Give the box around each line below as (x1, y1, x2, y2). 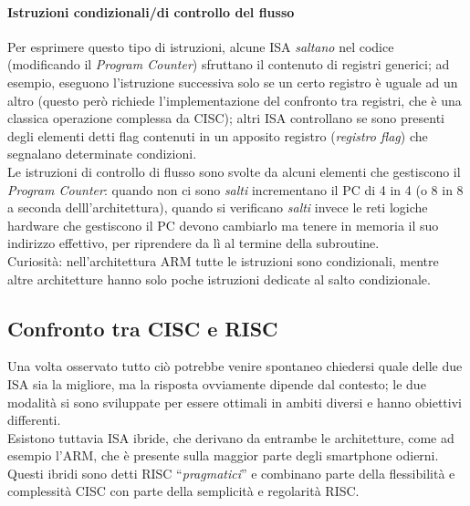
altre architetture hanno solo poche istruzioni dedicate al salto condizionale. (7, 269, 431, 288)
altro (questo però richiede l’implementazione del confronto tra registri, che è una (7, 90, 462, 109)
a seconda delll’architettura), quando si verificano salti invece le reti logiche (7, 198, 428, 217)
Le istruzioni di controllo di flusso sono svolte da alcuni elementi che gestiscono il (7, 161, 461, 181)
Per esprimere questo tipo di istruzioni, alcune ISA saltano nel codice (7, 36, 394, 56)
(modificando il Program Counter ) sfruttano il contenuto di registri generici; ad (7, 55, 450, 74)
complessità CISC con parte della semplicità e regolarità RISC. (7, 481, 360, 501)
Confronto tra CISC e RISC (7, 314, 278, 342)
